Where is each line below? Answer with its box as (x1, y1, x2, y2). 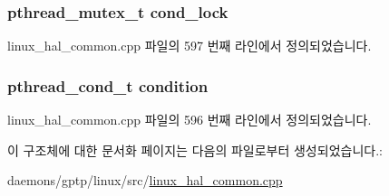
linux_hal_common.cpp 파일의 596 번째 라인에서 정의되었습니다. (7, 110, 372, 129)
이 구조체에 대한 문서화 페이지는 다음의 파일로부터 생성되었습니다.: (7, 140, 383, 159)
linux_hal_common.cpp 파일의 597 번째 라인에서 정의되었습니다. (7, 36, 372, 55)
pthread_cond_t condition (7, 74, 209, 97)
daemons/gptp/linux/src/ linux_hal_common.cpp (7, 171, 283, 190)
